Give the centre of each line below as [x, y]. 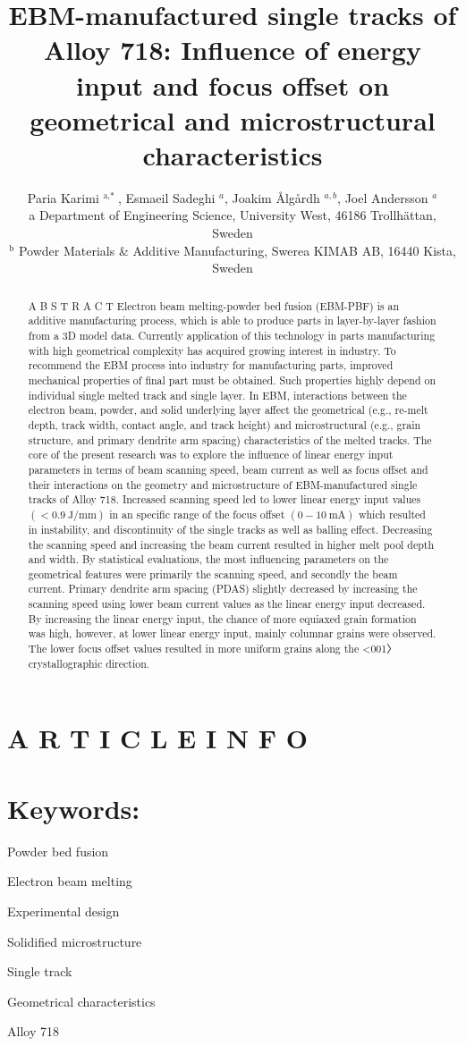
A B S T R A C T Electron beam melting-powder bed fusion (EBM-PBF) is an [214, 305]
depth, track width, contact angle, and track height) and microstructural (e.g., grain [225, 424]
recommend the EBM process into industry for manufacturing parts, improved [211, 365]
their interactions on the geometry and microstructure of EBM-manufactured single [223, 484]
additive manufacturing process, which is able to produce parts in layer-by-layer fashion [232, 321]
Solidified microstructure [75, 941]
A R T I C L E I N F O [158, 738]
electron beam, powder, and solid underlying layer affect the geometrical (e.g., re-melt [228, 410]
